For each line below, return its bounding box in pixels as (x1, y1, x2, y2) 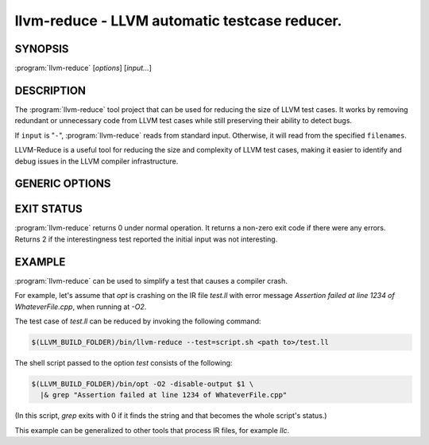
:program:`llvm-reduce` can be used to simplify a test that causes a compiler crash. (14, 276, 288, 285)
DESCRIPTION (14, 83, 87, 97)
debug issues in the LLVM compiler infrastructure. (14, 156, 179, 166)
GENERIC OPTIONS (14, 177, 111, 191)
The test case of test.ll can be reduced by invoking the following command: (14, 316, 261, 326)
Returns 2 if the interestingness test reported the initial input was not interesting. (14, 234, 278, 244)
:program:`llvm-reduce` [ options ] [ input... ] (14, 64, 153, 73)
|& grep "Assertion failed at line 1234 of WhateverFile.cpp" (40, 390, 288, 400)
